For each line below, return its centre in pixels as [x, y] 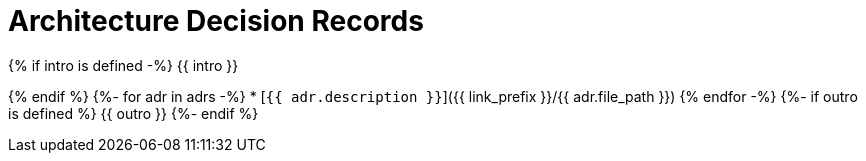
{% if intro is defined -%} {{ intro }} [123, 65]
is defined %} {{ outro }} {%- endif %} [133, 113]
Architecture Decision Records [216, 21]
